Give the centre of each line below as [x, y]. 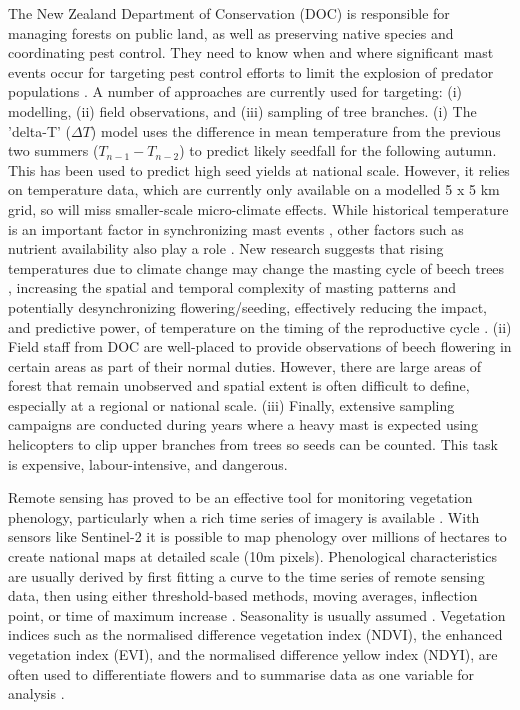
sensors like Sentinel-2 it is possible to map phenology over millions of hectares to [257, 536]
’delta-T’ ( [39, 130]
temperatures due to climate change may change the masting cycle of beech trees [256, 267]
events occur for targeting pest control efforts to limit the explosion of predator [251, 71]
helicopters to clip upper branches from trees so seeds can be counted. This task [253, 444]
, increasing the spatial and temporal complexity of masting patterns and [232, 287]
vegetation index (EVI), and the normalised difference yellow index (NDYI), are [253, 654]
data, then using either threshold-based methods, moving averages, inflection [243, 595]
